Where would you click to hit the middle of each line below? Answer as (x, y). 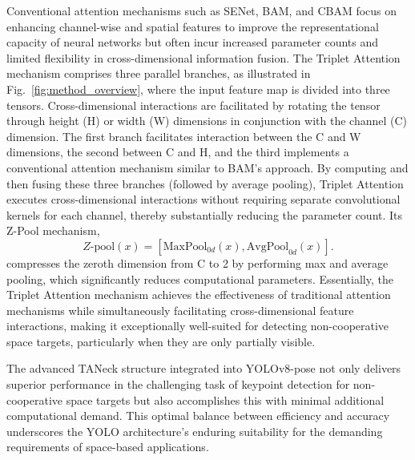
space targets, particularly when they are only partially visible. (161, 341)
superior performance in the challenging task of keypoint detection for (178, 384)
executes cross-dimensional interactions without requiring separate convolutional (203, 199)
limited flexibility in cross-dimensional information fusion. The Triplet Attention (203, 57)
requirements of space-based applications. (108, 447)
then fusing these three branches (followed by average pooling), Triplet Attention (205, 183)
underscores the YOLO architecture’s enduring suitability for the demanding (195, 431)
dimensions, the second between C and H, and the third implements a (178, 152)
